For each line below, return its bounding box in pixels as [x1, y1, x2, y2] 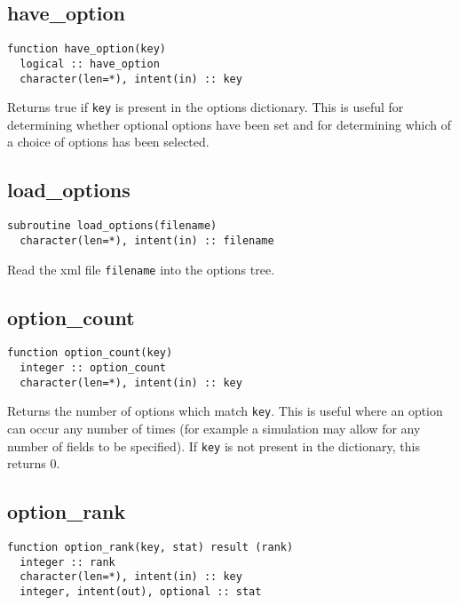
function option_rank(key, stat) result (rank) [7, 541, 294, 554]
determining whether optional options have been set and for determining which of [7, 115, 452, 133]
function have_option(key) [7, 43, 166, 56]
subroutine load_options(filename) [7, 219, 218, 233]
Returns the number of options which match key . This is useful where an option [7, 402, 443, 420]
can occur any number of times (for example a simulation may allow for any [7, 419, 421, 438]
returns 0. [7, 454, 60, 473]
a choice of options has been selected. [7, 132, 210, 151]
